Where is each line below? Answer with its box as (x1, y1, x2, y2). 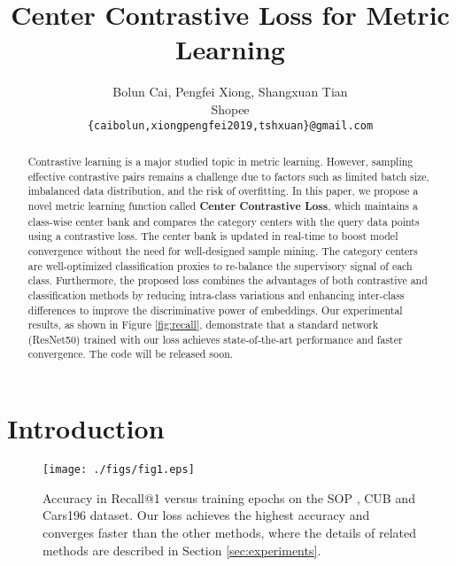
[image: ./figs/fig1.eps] (43, 463, 195, 477)
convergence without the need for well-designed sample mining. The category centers (27, 243, 418, 258)
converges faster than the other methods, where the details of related (43, 523, 417, 541)
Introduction (7, 410, 165, 446)
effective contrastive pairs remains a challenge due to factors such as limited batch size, (27, 168, 429, 183)
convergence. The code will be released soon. (27, 346, 234, 361)
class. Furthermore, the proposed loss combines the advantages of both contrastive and (27, 273, 428, 288)
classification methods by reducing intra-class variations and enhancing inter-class (27, 287, 405, 302)
